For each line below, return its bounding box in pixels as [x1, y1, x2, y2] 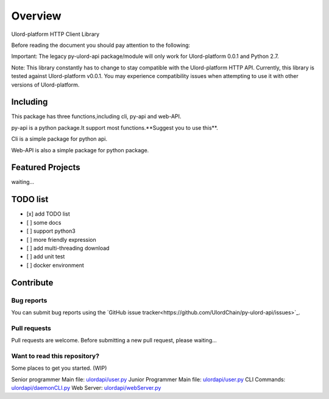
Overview [11, 9, 62, 23]
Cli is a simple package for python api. [11, 135, 108, 143]
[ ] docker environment [26, 261, 85, 269]
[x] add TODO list [26, 210, 70, 217]
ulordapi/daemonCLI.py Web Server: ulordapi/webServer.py [11, 384, 161, 391]
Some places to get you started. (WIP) [11, 364, 107, 372]
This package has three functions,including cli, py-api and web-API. [11, 113, 182, 120]
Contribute [11, 277, 54, 288]
